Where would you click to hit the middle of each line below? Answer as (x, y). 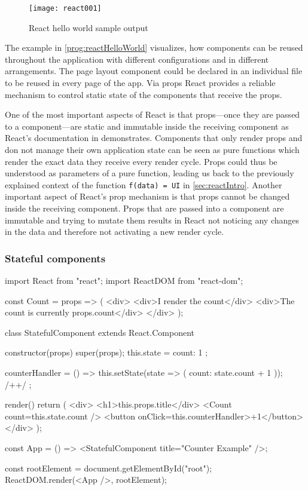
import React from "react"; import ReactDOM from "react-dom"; (124, 281)
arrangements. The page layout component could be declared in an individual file (154, 71)
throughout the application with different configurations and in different (137, 59)
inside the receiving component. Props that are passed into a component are (144, 208)
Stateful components (55, 258)
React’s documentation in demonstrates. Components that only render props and (154, 138)
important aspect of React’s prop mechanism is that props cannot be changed (147, 196)
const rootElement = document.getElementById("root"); (109, 468)
